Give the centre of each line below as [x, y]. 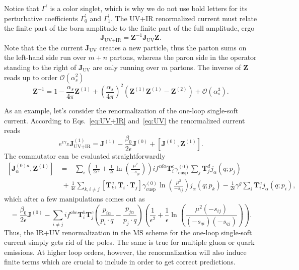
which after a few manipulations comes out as [74, 199]
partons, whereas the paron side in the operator [183, 57]
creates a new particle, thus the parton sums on [173, 47]
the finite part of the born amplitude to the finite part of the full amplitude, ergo [129, 28]
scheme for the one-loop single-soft [199, 232]
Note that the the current [44, 47]
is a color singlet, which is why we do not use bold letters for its [149, 8]
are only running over [126, 67]
